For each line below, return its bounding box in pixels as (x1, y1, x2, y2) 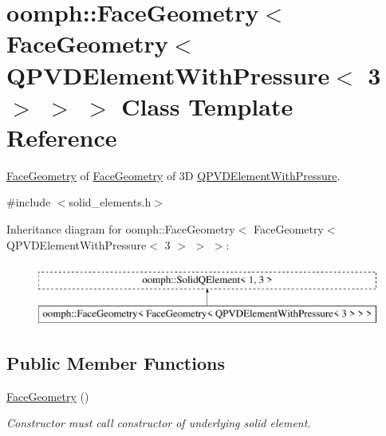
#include (6, 194, 51, 210)
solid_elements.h (69, 194, 152, 210)
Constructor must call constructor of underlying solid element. (6, 414, 311, 431)
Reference (6, 120, 117, 153)
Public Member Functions (6, 350, 225, 375)
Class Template (121, 89, 293, 122)
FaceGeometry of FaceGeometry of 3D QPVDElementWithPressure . (6, 167, 341, 183)
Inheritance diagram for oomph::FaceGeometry (6, 221, 235, 238)
